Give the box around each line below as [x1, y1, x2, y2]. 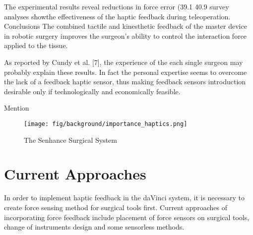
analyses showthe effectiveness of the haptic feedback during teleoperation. [4, 11, 231, 21]
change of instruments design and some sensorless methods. [4, 222, 185, 232]
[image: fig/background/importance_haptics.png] [24, 120, 188, 127]
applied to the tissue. [4, 40, 68, 51]
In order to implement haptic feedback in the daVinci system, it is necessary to [4, 192, 245, 203]
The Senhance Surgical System [24, 134, 117, 145]
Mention [4, 103, 29, 113]
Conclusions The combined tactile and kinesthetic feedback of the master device [4, 21, 247, 31]
